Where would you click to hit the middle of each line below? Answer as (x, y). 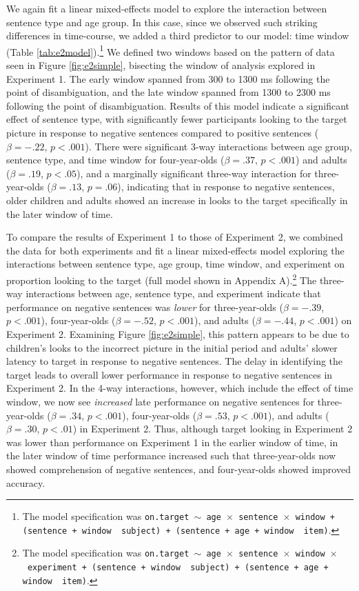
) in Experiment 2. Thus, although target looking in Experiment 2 (213, 429)
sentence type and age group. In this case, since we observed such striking (162, 22)
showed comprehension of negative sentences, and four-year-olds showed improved (178, 469)
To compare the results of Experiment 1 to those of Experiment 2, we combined (175, 237)
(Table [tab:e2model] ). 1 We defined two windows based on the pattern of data (171, 50)
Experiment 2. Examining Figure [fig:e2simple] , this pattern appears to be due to (178, 333)
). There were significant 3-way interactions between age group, (218, 146)
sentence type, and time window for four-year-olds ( (115, 160)
